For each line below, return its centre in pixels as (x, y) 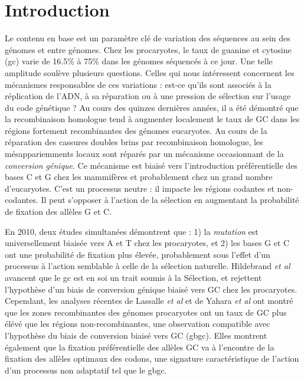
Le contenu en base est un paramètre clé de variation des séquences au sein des (148, 38)
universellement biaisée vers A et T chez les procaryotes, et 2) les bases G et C (147, 243)
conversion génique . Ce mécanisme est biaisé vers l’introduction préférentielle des (151, 165)
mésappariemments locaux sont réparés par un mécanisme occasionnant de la (144, 154)
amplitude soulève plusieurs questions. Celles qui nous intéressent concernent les (150, 72)
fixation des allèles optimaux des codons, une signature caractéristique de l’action (152, 358)
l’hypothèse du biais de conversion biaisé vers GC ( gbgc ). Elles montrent (136, 335)
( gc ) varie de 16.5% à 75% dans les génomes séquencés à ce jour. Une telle (139, 61)
